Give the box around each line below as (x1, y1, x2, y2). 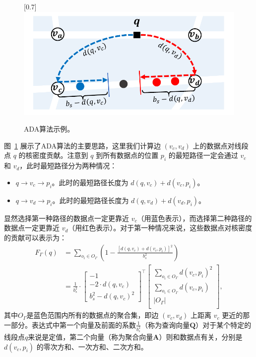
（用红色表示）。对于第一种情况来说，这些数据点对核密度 (68, 222, 253, 233)
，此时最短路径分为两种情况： (19, 160, 117, 171)
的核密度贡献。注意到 (18, 150, 88, 160)
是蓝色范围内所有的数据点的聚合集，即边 (26, 310, 159, 320)
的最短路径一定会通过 (168, 150, 238, 160)
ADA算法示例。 (24, 124, 74, 134)
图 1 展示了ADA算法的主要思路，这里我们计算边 (4, 140, 161, 150)
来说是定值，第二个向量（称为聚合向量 (28, 332, 153, 342)
